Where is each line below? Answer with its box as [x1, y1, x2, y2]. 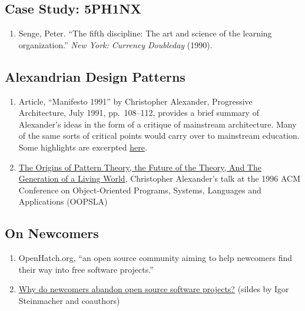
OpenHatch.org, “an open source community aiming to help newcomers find [18, 252, 293, 264]
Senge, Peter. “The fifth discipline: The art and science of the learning [18, 27, 272, 39]
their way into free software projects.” [18, 263, 154, 275]
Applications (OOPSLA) [18, 195, 108, 208]
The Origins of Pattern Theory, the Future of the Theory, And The [18, 160, 261, 173]
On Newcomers [5, 224, 99, 242]
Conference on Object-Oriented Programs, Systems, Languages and [18, 183, 261, 196]
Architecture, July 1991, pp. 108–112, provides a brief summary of [18, 106, 259, 119]
